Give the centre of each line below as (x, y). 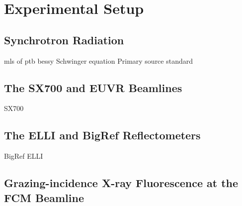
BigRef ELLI (24, 156)
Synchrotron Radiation (64, 40)
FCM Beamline (44, 197)
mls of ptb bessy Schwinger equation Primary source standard (99, 60)
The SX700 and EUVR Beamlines (93, 87)
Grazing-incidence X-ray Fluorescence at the (121, 183)
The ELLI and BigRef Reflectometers (102, 135)
